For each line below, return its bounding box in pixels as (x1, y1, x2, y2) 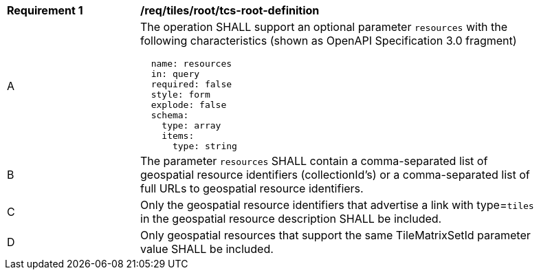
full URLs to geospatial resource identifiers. (140, 181, 364, 195)
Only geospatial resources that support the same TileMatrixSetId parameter (140, 228, 531, 242)
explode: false (151, 100, 227, 110)
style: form (151, 89, 210, 100)
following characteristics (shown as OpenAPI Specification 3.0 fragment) (140, 34, 517, 47)
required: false (151, 79, 232, 89)
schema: (151, 110, 189, 120)
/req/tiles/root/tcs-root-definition (140, 3, 320, 17)
